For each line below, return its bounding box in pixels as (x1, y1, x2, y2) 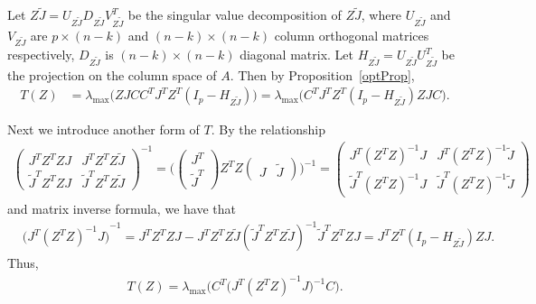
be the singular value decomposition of (127, 5, 342, 24)
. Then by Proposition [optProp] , (230, 65, 415, 84)
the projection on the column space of (7, 65, 217, 84)
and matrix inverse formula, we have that (7, 199, 236, 218)
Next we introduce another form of (7, 120, 200, 139)
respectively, (7, 45, 75, 64)
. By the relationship (211, 120, 326, 139)
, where (361, 5, 402, 24)
